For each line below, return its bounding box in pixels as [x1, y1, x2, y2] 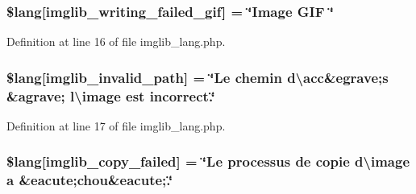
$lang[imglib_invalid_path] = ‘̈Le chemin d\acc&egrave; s [6, 67, 389, 87]
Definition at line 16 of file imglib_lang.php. [6, 33, 226, 50]
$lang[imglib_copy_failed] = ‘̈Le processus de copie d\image [6, 151, 410, 171]
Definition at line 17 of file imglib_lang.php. [6, 117, 226, 134]
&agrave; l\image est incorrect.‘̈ [6, 85, 215, 105]
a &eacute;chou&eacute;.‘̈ [6, 170, 173, 190]
